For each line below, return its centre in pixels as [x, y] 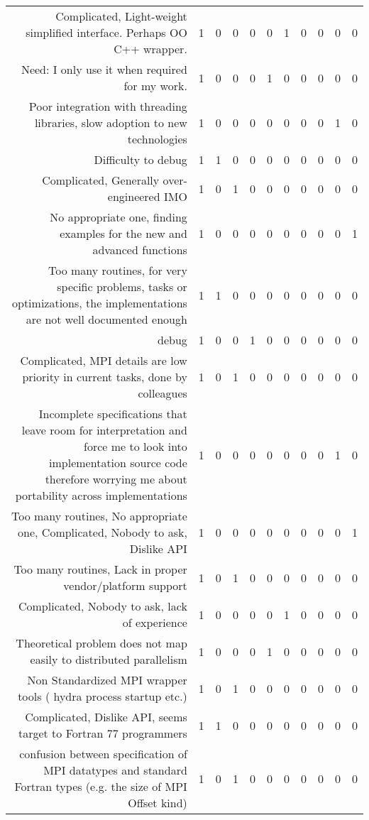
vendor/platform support [125, 585]
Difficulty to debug [141, 159]
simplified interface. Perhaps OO [106, 32]
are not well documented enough [106, 319]
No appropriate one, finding [119, 217]
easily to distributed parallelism [109, 659]
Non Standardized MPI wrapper [107, 680]
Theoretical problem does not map [101, 643]
